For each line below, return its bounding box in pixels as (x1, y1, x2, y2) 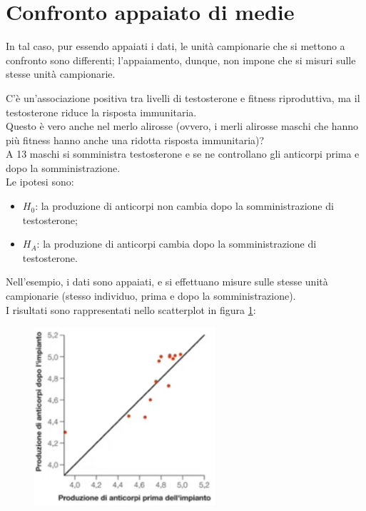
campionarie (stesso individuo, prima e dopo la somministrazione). (6, 288, 296, 303)
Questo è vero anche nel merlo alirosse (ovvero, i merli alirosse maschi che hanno (6, 118, 359, 133)
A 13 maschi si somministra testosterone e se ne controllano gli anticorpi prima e (6, 146, 360, 161)
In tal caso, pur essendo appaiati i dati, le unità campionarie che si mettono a (6, 39, 345, 54)
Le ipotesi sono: (6, 174, 74, 189)
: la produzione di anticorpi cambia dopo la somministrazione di (36, 236, 317, 251)
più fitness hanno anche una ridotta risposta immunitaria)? (6, 132, 265, 147)
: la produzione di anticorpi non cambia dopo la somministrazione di (35, 198, 334, 213)
